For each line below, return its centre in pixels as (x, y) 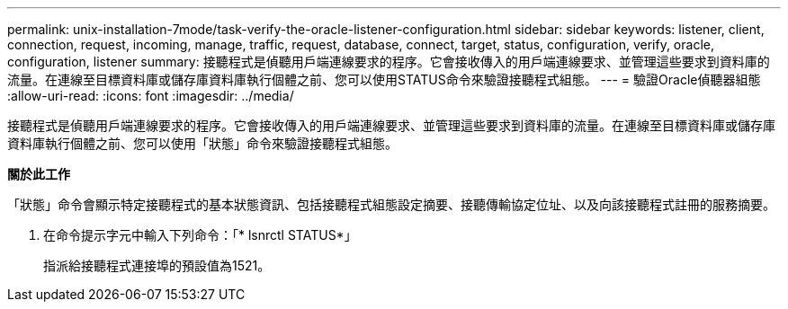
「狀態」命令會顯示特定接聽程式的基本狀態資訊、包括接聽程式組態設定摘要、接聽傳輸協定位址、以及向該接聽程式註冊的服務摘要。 (391, 204)
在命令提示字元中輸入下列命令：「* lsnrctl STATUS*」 (200, 235)
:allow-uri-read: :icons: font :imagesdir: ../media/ (151, 96)
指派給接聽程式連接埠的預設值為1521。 (157, 265)
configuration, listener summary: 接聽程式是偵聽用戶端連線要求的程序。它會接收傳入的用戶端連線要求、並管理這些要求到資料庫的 (389, 62)
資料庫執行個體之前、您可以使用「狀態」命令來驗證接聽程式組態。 (202, 143)
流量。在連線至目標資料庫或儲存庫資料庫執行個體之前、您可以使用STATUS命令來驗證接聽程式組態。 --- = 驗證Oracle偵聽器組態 (384, 79)
